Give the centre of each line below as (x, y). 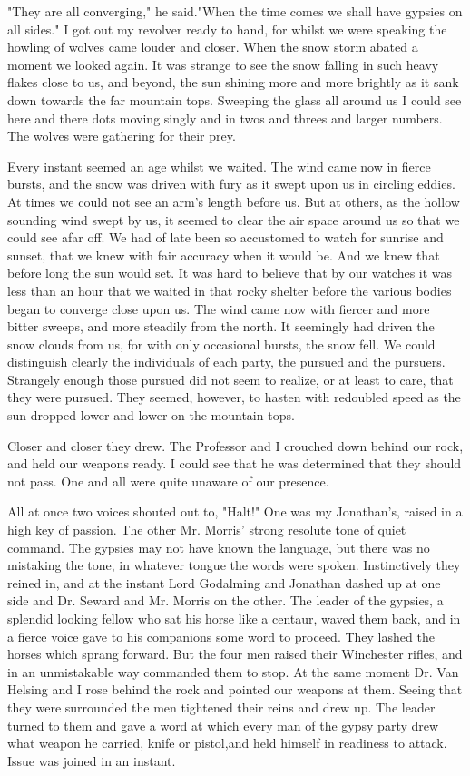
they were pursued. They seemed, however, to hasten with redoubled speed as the (234, 397)
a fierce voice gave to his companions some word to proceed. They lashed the (221, 636)
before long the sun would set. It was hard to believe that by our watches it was (230, 273)
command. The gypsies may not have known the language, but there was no (219, 547)
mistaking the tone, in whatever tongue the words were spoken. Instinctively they (234, 565)
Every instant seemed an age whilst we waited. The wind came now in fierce (219, 166)
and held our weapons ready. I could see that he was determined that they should (235, 463)
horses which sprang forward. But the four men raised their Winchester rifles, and (235, 654)
